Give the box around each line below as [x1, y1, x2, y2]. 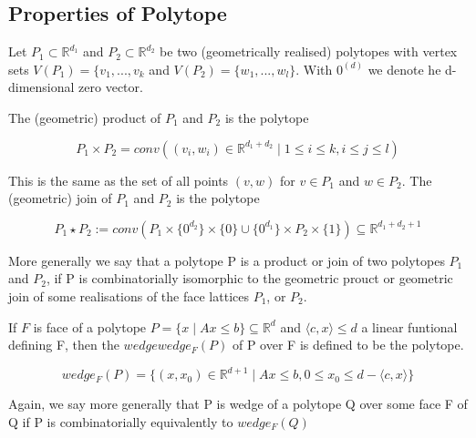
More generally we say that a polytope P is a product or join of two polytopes [8, 250, 445, 270]
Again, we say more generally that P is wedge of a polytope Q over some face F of [8, 394, 468, 413]
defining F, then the [8, 335, 119, 354]
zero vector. [78, 77, 143, 97]
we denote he [367, 59, 441, 78]
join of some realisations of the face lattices [8, 286, 249, 305]
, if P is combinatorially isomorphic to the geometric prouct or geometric [46, 269, 453, 288]
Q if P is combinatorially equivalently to [8, 412, 233, 431]
